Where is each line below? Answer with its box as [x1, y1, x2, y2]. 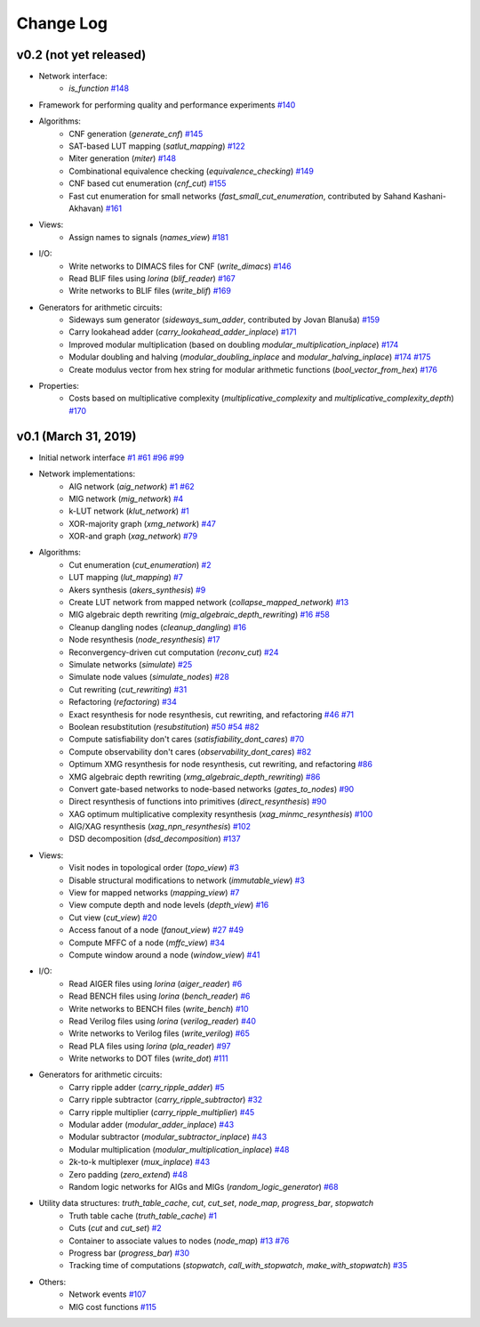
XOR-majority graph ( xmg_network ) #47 [68, 518, 217, 529]
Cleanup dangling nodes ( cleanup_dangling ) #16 [68, 621, 247, 632]
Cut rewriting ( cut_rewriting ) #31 [68, 684, 188, 694]
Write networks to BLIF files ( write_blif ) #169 [68, 286, 231, 296]
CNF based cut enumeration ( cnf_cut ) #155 [68, 178, 227, 189]
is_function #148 [68, 83, 129, 93]
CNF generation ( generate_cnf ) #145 [68, 128, 204, 139]
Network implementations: [38, 468, 136, 480]
